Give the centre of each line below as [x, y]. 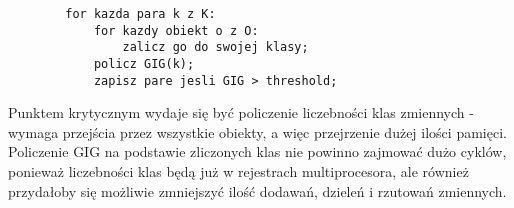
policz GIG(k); [144, 63]
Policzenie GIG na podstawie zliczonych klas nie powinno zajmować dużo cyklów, [257, 151]
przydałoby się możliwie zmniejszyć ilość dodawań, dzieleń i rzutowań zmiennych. [257, 190]
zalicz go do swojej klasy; [215, 47]
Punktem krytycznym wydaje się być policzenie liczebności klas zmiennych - [241, 112]
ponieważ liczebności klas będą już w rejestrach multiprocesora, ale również [238, 171]
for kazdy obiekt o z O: [176, 30]
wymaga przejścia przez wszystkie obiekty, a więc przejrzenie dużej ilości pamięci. [257, 131]
